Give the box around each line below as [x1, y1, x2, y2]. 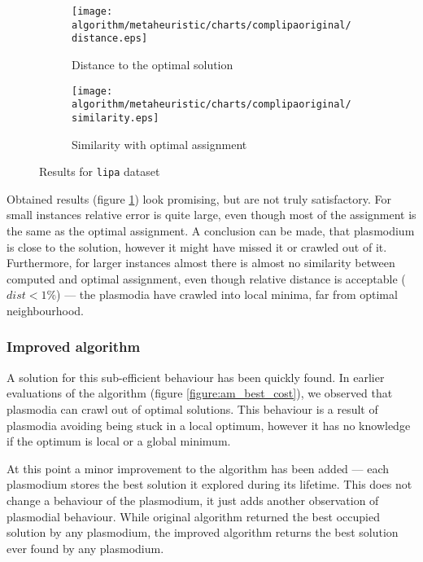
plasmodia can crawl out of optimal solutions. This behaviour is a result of [7, 400, 378, 417]
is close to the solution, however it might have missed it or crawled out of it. [7, 238, 387, 255]
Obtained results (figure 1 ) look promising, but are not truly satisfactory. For [7, 190, 392, 207]
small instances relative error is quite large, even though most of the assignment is [7, 206, 416, 223]
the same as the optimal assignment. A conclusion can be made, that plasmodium [7, 222, 415, 239]
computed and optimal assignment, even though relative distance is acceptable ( [7, 270, 406, 287]
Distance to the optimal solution [72, 55, 233, 72]
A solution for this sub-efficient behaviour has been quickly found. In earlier [7, 368, 385, 385]
